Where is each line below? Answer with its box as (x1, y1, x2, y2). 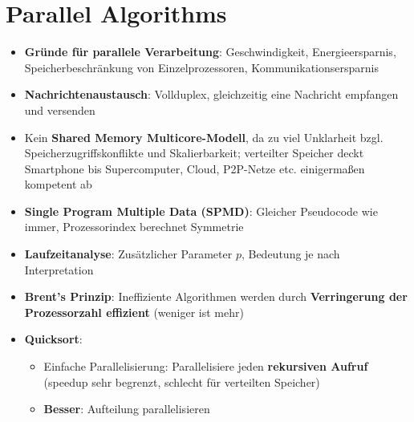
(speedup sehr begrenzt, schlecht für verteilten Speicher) (43, 373, 320, 390)
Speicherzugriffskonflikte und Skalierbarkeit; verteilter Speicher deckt (24, 144, 364, 161)
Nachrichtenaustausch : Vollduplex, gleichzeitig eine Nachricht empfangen (24, 86, 399, 103)
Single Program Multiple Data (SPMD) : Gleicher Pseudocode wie (24, 202, 378, 219)
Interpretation (24, 261, 94, 278)
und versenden (24, 101, 95, 118)
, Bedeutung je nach (241, 245, 340, 262)
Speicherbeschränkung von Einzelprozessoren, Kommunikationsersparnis (24, 59, 379, 75)
